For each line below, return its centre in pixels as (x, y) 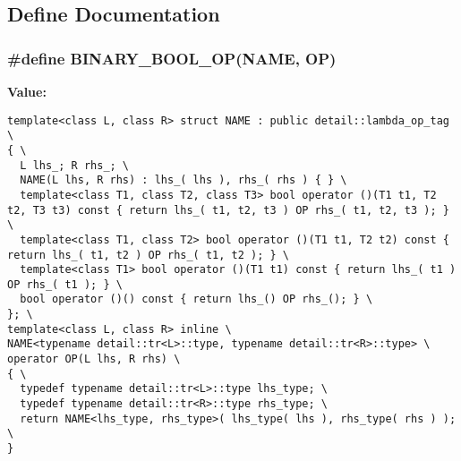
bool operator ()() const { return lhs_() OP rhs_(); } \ (196, 299)
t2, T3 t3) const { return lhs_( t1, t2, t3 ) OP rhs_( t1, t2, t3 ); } (228, 210)
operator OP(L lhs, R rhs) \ (94, 359)
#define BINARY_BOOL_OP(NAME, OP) (172, 58)
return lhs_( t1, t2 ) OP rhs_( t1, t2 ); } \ (148, 255)
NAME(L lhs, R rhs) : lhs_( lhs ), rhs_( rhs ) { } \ (184, 180)
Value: (27, 91)
